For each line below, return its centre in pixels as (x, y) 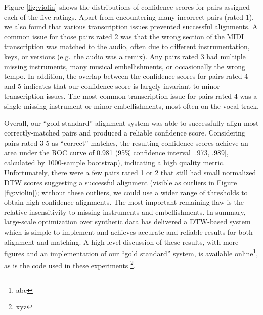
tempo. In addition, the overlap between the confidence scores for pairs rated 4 (126, 76)
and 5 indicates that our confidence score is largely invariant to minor (112, 86)
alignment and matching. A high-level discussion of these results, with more (121, 241)
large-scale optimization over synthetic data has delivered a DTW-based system (127, 222)
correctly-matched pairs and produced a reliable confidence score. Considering (125, 133)
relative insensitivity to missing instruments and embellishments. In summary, (125, 212)
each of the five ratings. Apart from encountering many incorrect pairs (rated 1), (129, 16)
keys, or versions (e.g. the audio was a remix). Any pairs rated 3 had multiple (125, 56)
